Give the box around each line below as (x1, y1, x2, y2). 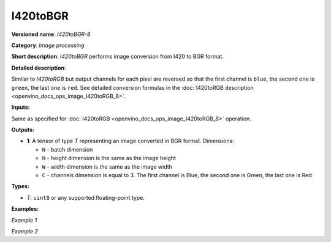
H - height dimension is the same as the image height (42, 155, 176, 162)
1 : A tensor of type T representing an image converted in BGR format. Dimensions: (26, 137, 234, 145)
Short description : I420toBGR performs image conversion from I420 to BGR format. (11, 53, 224, 61)
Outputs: (11, 126, 35, 134)
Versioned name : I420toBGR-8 (11, 31, 91, 38)
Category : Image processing (11, 42, 85, 49)
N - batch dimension (42, 145, 93, 153)
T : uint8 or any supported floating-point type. (26, 194, 145, 201)
